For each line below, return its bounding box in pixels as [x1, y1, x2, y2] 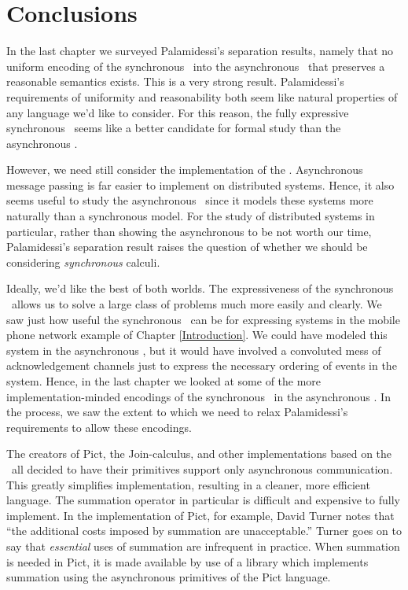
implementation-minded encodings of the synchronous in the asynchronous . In [6, 388, 391, 404]
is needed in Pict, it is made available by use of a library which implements [6, 553, 369, 570]
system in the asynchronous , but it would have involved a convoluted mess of [6, 341, 381, 358]
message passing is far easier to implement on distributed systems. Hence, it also [6, 176, 395, 193]
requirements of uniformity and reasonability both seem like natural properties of [6, 88, 398, 105]
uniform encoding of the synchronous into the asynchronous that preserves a [6, 57, 385, 74]
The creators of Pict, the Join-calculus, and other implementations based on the [6, 445, 392, 462]
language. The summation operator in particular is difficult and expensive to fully [6, 492, 400, 508]
